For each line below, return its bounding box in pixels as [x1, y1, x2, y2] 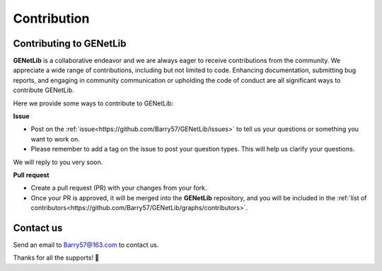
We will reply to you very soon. [13, 158, 103, 166]
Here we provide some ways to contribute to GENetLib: [13, 99, 174, 108]
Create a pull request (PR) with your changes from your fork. [30, 184, 207, 192]
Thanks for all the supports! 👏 [13, 253, 100, 262]
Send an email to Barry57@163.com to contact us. [13, 241, 159, 249]
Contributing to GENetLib [13, 38, 127, 50]
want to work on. [30, 134, 81, 143]
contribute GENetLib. [13, 86, 74, 95]
